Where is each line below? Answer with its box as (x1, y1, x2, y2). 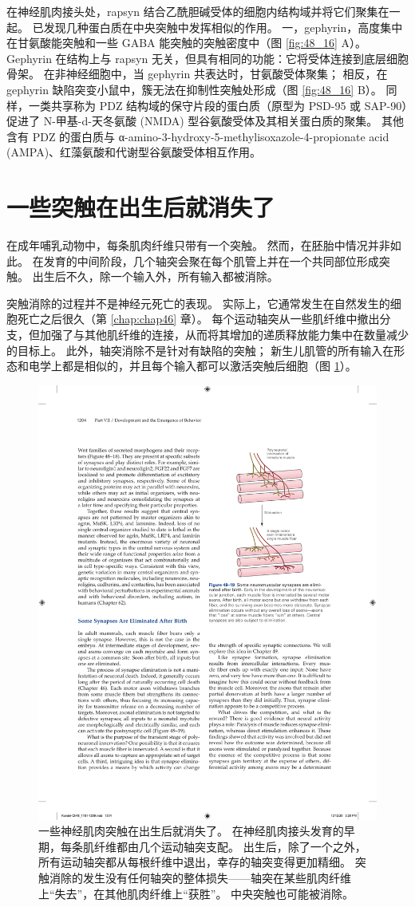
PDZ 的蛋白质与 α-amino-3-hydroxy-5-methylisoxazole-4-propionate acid (32, 128, 389, 144)
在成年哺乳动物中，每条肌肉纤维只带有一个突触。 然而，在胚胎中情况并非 (6, 237, 390, 254)
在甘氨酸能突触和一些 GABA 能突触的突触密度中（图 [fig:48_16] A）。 (6, 34, 367, 51)
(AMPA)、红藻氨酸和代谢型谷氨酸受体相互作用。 (6, 144, 262, 160)
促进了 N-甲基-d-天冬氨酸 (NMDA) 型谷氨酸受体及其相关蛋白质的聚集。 (6, 112, 378, 129)
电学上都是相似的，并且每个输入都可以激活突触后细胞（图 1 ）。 (28, 357, 357, 374)
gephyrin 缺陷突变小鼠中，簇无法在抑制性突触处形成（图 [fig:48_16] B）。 (6, 81, 382, 97)
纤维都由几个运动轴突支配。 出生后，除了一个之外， (93, 838, 366, 854)
